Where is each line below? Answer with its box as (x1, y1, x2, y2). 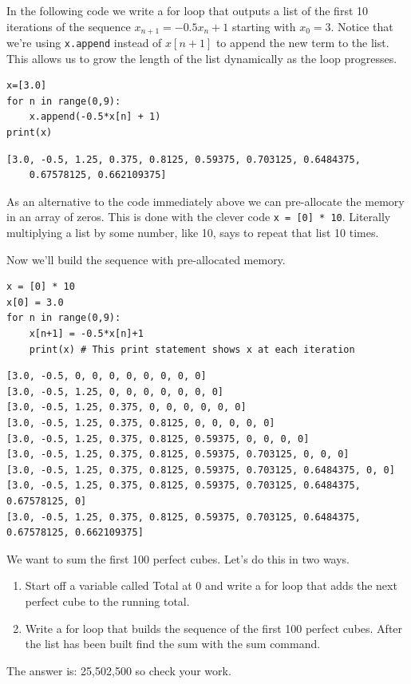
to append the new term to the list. (215, 34, 389, 51)
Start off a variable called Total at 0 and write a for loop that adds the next (25, 577, 397, 594)
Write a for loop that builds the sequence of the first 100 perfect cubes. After (25, 619, 403, 636)
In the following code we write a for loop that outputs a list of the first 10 (6, 2, 369, 18)
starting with (232, 18, 296, 34)
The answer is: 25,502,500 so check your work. (6, 662, 231, 678)
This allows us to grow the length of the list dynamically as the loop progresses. (6, 49, 397, 66)
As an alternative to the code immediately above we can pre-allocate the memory (6, 192, 405, 209)
